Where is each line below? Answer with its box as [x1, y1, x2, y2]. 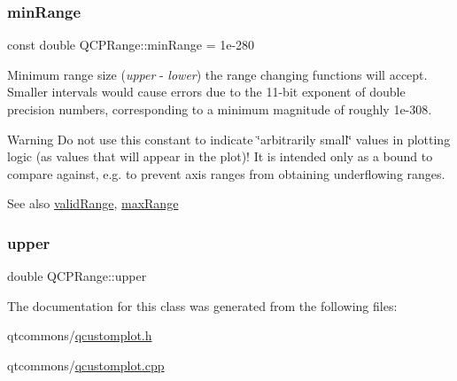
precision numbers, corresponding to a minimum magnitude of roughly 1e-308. [7, 100, 432, 118]
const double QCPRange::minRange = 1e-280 [7, 35, 255, 54]
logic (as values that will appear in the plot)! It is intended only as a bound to [7, 147, 433, 166]
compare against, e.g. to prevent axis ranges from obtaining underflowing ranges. [7, 164, 445, 183]
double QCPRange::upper [7, 267, 147, 285]
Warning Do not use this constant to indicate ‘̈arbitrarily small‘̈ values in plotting [7, 129, 451, 148]
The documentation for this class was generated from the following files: [7, 296, 398, 315]
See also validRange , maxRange [7, 194, 179, 213]
